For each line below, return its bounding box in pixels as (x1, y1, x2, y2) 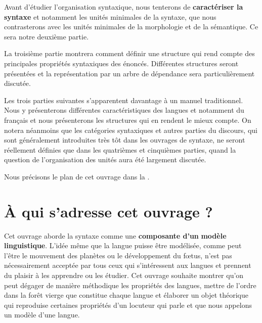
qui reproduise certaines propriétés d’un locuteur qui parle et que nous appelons (4, 299, 252, 310)
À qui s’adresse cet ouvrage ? (4, 201, 213, 221)
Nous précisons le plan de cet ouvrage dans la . (4, 171, 150, 181)
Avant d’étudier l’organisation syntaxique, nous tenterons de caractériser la (4, 2, 243, 12)
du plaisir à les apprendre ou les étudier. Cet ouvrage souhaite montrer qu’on (4, 270, 244, 280)
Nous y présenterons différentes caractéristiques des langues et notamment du (4, 105, 244, 115)
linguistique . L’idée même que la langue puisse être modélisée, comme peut (4, 240, 242, 251)
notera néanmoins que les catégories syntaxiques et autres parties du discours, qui (4, 124, 257, 135)
